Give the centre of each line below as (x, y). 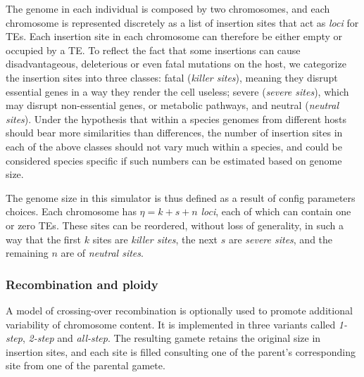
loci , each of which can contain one (276, 211)
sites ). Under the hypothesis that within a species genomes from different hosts (176, 119)
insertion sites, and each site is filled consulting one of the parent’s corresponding (181, 351)
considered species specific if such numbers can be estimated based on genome (174, 160)
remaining (27, 253)
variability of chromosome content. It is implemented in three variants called (171, 324)
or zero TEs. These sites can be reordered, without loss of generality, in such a (175, 225)
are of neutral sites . (102, 253)
